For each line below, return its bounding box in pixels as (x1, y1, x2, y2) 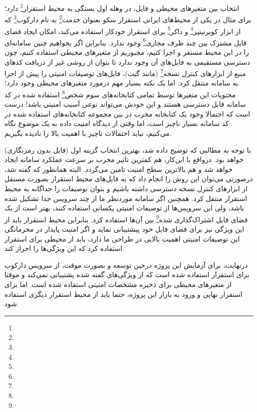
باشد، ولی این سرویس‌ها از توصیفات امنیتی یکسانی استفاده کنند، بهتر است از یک (4, 203, 244, 213)
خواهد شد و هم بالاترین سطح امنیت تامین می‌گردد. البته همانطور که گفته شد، (4, 164, 233, 174)
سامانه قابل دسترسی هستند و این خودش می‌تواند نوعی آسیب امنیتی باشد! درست (4, 99, 246, 109)
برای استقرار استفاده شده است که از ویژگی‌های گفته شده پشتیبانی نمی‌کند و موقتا (4, 269, 250, 280)
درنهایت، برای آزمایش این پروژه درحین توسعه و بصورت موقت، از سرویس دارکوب (4, 259, 248, 270)
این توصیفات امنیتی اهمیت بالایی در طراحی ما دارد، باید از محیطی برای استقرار (4, 233, 240, 244)
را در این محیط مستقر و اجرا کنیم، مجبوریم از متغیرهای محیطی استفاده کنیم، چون (4, 47, 249, 57)
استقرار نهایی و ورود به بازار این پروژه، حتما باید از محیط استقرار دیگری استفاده (4, 288, 243, 299)
